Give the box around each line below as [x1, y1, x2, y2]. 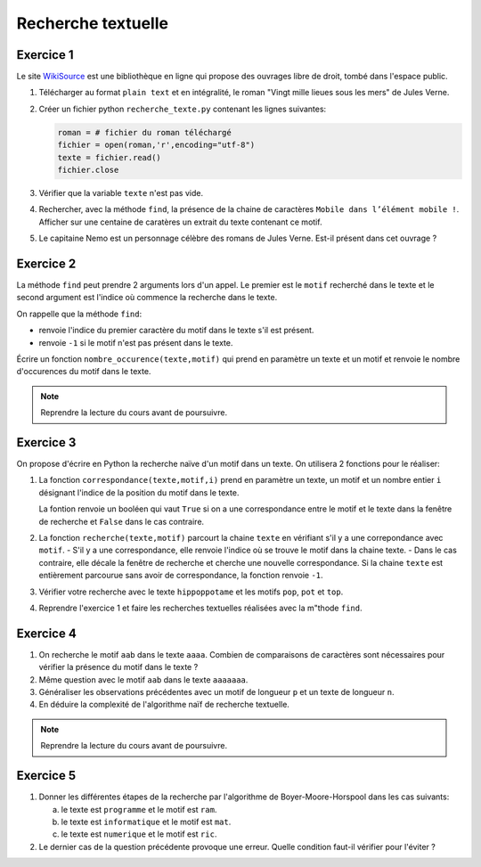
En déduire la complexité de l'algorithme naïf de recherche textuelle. [38, 699, 289, 710]
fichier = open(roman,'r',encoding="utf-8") [57, 140, 256, 151]
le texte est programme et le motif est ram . [61, 804, 217, 814]
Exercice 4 [16, 626, 77, 641]
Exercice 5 [16, 768, 77, 783]
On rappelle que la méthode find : [16, 308, 143, 319]
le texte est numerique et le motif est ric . [61, 829, 217, 839]
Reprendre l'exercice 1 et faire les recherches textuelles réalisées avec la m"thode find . [38, 602, 363, 613]
